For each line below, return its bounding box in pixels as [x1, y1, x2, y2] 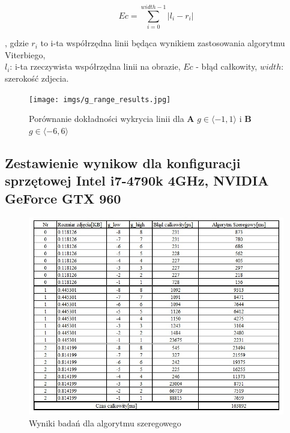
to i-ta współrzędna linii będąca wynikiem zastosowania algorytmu [40, 37, 285, 49]
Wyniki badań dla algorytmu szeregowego [29, 416, 181, 429]
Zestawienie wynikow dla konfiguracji [5, 153, 241, 172]
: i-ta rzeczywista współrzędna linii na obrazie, [10, 60, 181, 73]
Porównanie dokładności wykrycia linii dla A [29, 112, 195, 125]
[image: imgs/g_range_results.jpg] [29, 95, 171, 104]
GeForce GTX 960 [5, 189, 121, 207]
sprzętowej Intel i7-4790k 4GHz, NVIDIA [5, 171, 269, 190]
